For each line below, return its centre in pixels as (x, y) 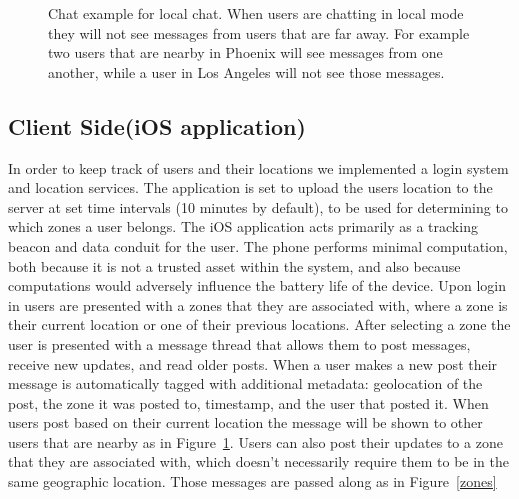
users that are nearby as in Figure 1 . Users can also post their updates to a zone (255, 441)
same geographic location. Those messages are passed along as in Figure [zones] (252, 481)
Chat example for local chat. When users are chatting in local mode (256, 13)
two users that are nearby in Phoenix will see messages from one (245, 52)
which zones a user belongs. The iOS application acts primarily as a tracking (243, 226)
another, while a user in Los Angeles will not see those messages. (246, 71)
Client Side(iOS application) (157, 125)
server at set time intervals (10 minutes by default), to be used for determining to (258, 206)
